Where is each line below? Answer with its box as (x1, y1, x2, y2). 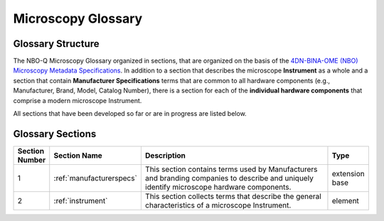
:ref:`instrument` (53, 195, 108, 205)
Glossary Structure (13, 38, 100, 50)
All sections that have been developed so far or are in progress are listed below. (13, 109, 247, 118)
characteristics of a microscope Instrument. (144, 200, 292, 210)
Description (144, 150, 186, 160)
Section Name (53, 150, 102, 160)
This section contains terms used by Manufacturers (144, 164, 318, 174)
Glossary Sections (13, 128, 97, 140)
